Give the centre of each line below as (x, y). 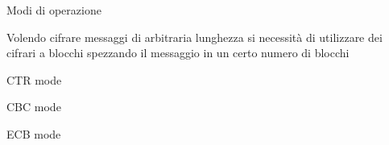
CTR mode (34, 79)
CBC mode (34, 107)
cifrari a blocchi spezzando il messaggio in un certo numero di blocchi (178, 53)
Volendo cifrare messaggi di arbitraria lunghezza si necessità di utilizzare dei (194, 37)
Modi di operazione (54, 10)
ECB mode (34, 133)
